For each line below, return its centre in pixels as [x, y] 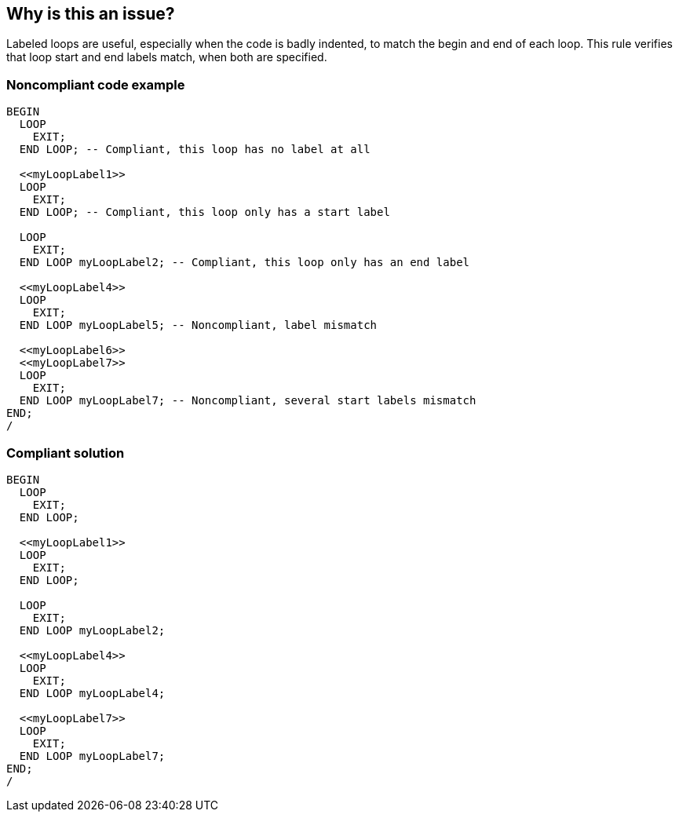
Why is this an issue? [91, 14]
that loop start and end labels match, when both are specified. [167, 57]
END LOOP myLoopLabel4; [92, 693]
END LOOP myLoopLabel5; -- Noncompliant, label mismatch [198, 325]
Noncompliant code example [96, 84]
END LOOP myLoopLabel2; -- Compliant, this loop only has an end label [245, 263]
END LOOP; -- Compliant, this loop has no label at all [195, 150]
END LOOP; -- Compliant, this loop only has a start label [204, 212]
